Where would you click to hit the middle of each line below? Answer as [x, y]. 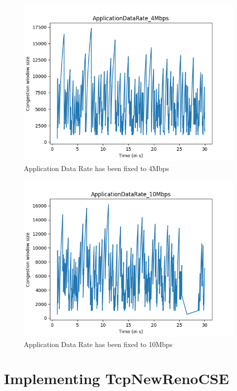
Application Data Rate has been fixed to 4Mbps [97, 168]
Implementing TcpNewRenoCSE [117, 378]
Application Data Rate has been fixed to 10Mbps [98, 344]
